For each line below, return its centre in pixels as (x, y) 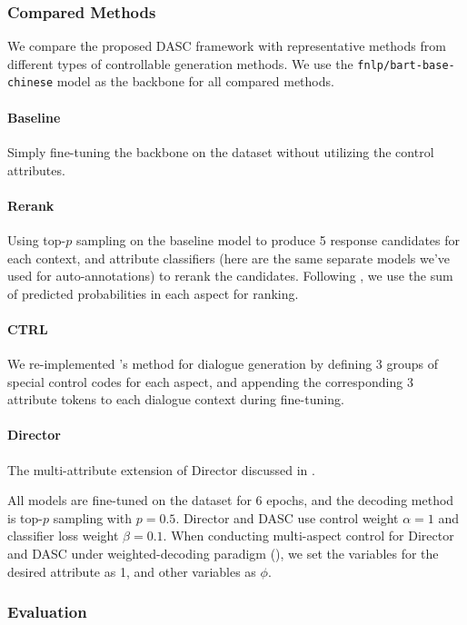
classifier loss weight (63, 536)
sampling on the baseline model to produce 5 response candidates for (268, 239)
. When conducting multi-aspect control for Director (308, 536)
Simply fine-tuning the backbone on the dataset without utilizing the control (221, 151)
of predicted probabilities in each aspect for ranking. (153, 293)
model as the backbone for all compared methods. (195, 81)
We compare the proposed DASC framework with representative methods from (227, 46)
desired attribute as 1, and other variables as (132, 571)
